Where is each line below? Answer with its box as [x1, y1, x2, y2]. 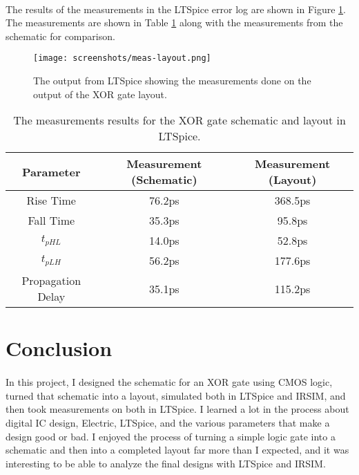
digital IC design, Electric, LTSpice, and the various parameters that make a [6, 415, 330, 429]
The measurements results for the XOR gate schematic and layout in [13, 112, 346, 129]
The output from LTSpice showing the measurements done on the [33, 73, 311, 88]
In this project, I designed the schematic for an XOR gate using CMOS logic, [6, 375, 333, 389]
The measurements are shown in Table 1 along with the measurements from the [6, 15, 343, 30]
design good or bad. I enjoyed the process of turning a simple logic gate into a [6, 429, 336, 443]
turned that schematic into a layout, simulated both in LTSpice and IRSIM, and [6, 388, 346, 402]
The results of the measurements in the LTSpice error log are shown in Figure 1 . [6, 1, 346, 16]
